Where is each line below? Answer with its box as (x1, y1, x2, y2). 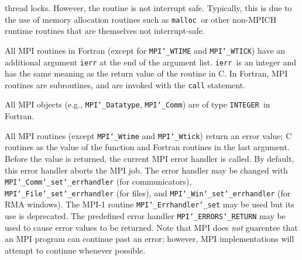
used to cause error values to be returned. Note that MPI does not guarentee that (5, 221, 298, 233)
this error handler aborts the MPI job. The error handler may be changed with (5, 164, 288, 176)
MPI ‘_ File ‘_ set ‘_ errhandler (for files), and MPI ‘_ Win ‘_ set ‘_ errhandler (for (5, 186, 291, 199)
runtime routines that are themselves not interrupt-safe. (5, 25, 205, 37)
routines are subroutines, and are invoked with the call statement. (5, 78, 246, 91)
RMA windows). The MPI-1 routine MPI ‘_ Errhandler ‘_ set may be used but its (5, 198, 294, 210)
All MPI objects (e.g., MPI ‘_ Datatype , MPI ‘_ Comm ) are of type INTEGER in (5, 98, 270, 110)
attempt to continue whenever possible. (5, 244, 146, 256)
